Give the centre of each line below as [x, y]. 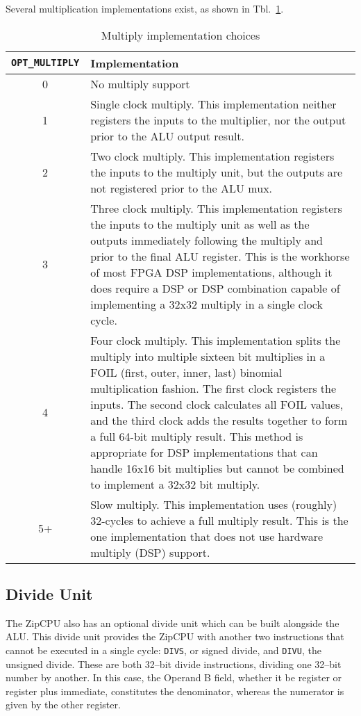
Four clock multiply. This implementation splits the [216, 340]
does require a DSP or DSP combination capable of [215, 288]
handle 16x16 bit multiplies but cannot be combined [217, 468]
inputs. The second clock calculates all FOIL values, [217, 404]
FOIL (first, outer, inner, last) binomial [186, 372]
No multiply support [140, 83]
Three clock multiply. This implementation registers [216, 208]
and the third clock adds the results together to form [219, 420]
